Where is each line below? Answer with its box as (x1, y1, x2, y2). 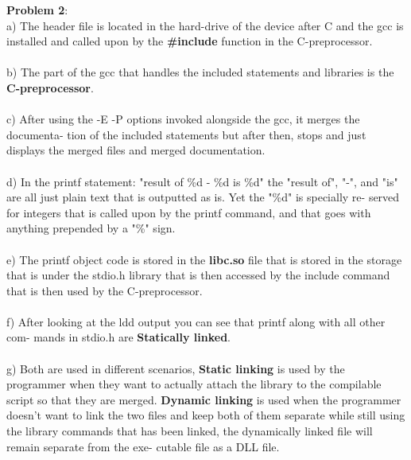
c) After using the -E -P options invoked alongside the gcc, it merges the (6, 111, 360, 127)
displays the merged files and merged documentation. (6, 142, 266, 158)
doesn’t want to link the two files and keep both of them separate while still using (6, 407, 405, 423)
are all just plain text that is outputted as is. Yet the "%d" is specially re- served (6, 189, 400, 205)
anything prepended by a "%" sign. (6, 220, 176, 236)
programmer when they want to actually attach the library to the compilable (6, 376, 382, 392)
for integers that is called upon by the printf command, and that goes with (6, 204, 371, 220)
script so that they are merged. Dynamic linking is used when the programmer (6, 391, 401, 407)
